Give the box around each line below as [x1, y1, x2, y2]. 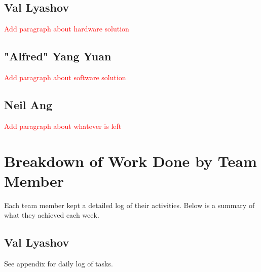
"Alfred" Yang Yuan [4, 48, 111, 64]
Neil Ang [4, 96, 53, 112]
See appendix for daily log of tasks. [4, 258, 113, 269]
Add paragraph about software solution [4, 72, 126, 82]
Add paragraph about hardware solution [4, 23, 129, 34]
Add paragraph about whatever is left [4, 120, 122, 131]
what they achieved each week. [4, 210, 99, 220]
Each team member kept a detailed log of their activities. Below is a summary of [4, 199, 255, 210]
